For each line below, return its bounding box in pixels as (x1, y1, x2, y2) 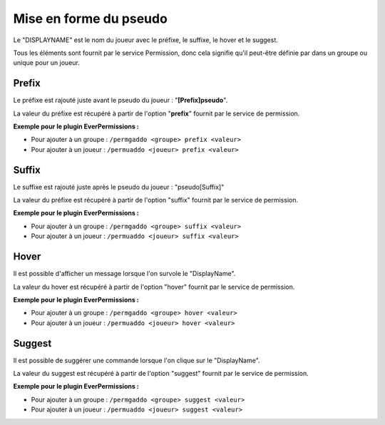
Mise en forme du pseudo (13, 11, 168, 26)
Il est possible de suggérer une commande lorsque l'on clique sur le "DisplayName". (13, 356, 260, 364)
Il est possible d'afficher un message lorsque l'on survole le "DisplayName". (13, 270, 236, 278)
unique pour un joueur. (13, 58, 80, 67)
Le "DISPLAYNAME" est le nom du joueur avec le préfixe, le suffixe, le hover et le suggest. (13, 36, 278, 44)
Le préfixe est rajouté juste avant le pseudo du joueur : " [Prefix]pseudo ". (13, 96, 228, 105)
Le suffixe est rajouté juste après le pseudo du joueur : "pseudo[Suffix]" (13, 183, 225, 191)
